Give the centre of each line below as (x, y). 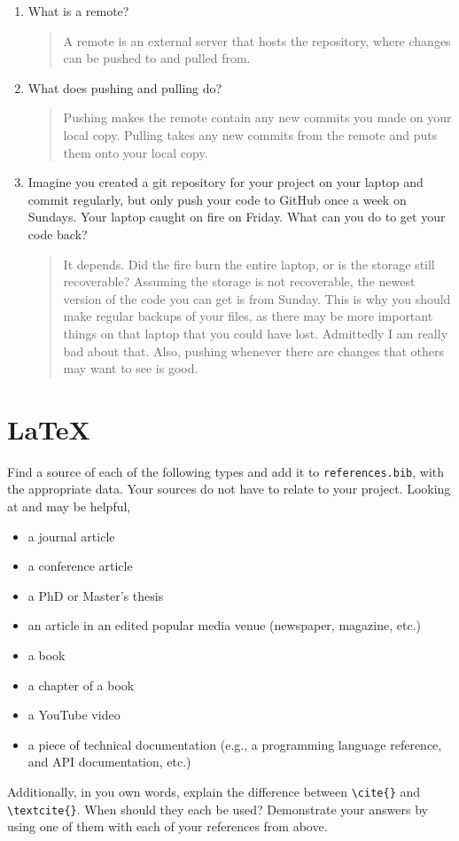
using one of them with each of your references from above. (167, 826)
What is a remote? (78, 11)
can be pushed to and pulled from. (157, 58)
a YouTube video (74, 715)
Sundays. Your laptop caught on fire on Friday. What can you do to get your (237, 217)
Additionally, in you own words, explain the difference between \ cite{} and (214, 791)
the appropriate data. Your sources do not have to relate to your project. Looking (229, 489)
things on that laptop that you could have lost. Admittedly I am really (256, 333)
